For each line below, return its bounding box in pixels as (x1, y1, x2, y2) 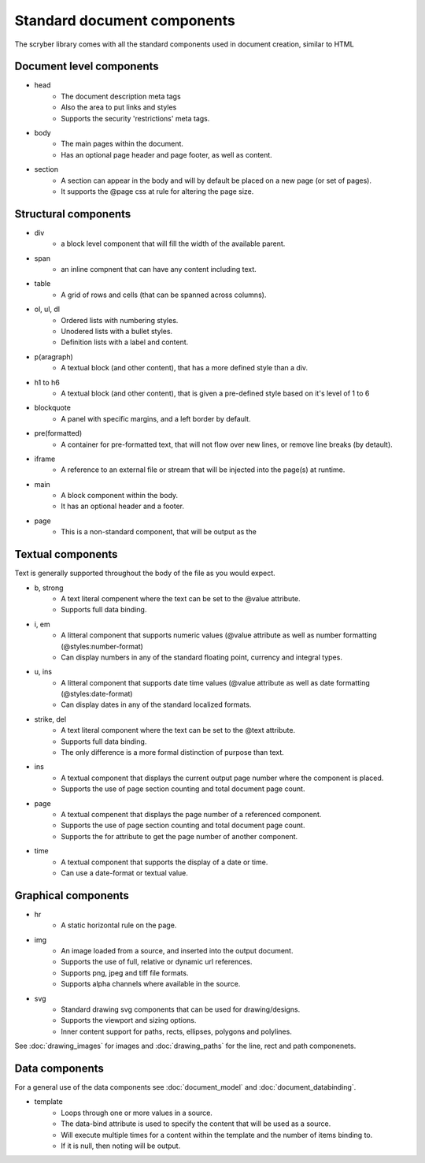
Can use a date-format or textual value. (61, 868, 189, 878)
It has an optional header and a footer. (61, 501, 185, 511)
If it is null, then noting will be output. (61, 1141, 181, 1150)
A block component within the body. (61, 491, 179, 500)
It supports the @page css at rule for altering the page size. (61, 186, 254, 196)
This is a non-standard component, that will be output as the (61, 527, 257, 537)
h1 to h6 (34, 377, 61, 387)
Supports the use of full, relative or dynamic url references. (61, 957, 253, 967)
